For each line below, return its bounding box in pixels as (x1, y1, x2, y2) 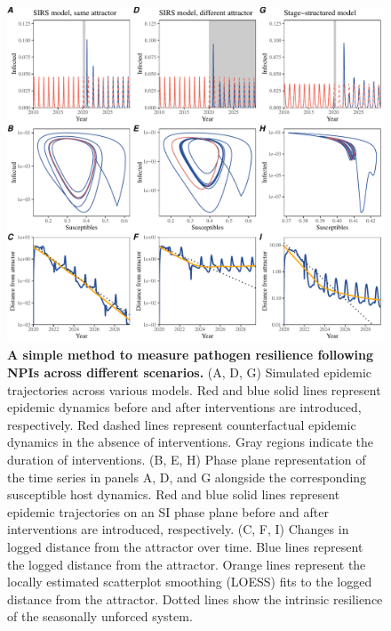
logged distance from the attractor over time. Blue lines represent (7, 537, 363, 555)
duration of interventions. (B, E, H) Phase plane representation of (7, 449, 366, 468)
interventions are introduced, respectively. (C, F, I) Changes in (7, 520, 349, 538)
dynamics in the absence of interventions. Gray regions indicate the (7, 433, 373, 451)
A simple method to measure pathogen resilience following (7, 345, 374, 364)
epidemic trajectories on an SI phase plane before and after (7, 502, 329, 521)
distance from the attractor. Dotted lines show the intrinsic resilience (7, 589, 383, 608)
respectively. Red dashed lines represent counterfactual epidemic (7, 415, 356, 433)
